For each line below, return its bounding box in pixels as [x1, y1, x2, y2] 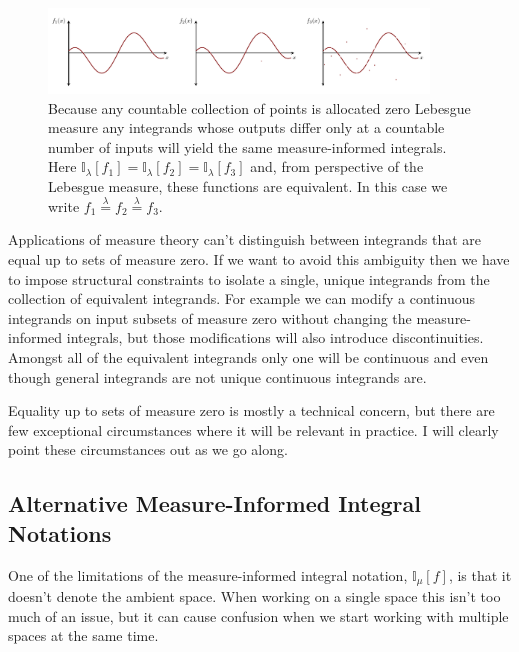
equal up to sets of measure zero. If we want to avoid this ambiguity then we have [8, 249, 510, 270]
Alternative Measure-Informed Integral [8, 488, 421, 519]
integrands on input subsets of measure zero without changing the [8, 307, 412, 328]
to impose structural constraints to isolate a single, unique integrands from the [8, 268, 490, 289]
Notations [8, 517, 112, 548]
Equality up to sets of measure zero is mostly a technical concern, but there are [8, 400, 495, 421]
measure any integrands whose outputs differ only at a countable [48, 117, 445, 138]
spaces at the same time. [8, 625, 159, 646]
